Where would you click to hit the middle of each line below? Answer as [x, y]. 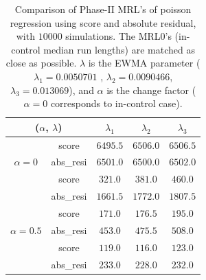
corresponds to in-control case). [116, 103]
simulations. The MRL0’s [118, 36]
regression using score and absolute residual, [103, 22]
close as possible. [41, 63]
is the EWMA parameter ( [144, 63]
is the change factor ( [151, 90]
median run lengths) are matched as [119, 49]
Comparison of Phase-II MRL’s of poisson [103, 9]
